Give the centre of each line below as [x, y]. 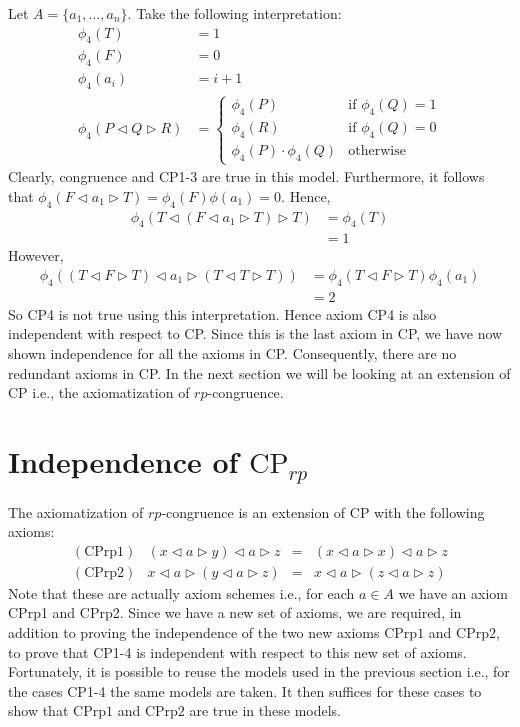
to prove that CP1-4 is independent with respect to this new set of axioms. [237, 651]
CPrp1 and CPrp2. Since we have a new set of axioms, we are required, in [235, 612]
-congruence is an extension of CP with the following [323, 511]
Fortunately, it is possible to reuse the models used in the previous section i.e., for [259, 671]
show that [38, 710]
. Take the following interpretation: [234, 13]
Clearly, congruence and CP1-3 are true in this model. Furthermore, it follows [246, 176]
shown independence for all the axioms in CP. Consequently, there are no [232, 353]
